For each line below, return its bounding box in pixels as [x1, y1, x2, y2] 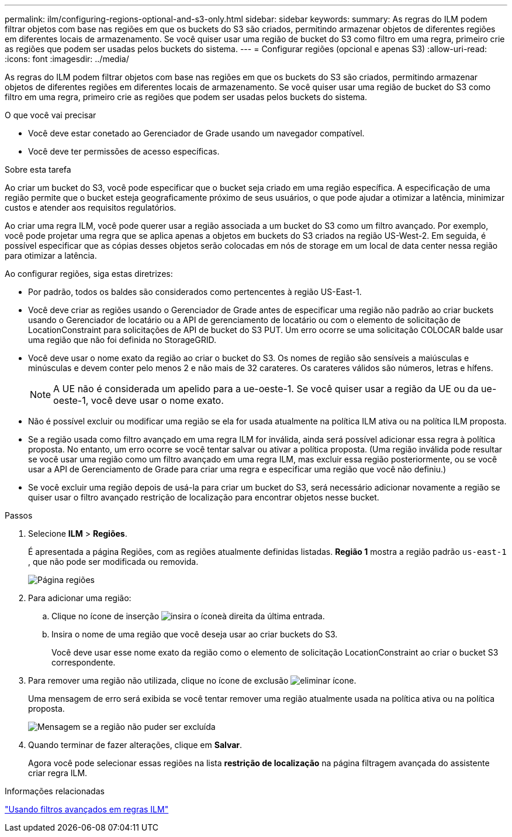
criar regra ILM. [28, 768, 88, 778]
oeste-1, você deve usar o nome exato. [53, 395, 224, 406]
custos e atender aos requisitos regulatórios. [5, 203, 177, 212]
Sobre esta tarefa [5, 164, 71, 174]
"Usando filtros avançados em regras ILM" [5, 804, 169, 814]
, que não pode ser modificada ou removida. [28, 557, 199, 567]
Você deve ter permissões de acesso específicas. [28, 146, 220, 156]
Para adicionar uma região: [28, 593, 132, 603]
